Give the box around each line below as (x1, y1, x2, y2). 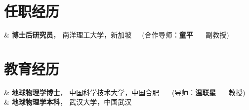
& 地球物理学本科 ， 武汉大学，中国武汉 (4, 97, 132, 107)
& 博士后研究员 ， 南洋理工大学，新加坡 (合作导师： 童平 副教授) (4, 30, 229, 40)
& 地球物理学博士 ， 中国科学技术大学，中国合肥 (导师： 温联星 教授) (4, 87, 246, 97)
